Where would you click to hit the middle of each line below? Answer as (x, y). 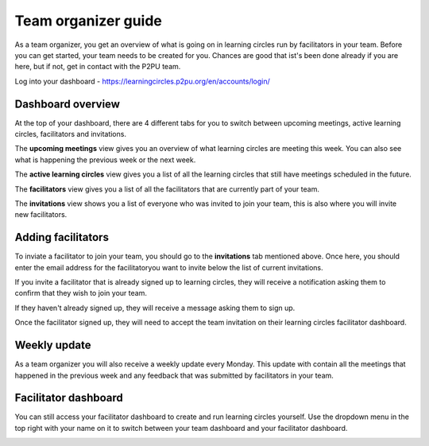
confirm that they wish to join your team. (81, 293)
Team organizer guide (88, 21)
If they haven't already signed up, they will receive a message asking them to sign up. (155, 308)
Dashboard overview (68, 104)
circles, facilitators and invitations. (71, 134)
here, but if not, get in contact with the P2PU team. (98, 67)
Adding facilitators (62, 237)
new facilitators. (41, 215)
